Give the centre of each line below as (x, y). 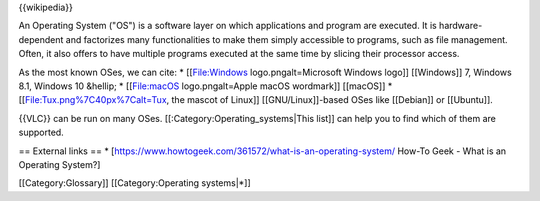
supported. (41, 132)
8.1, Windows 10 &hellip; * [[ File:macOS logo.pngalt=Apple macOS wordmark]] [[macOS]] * (205, 86)
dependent (41, 39)
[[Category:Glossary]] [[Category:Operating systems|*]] (135, 183)
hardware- (460, 26)
